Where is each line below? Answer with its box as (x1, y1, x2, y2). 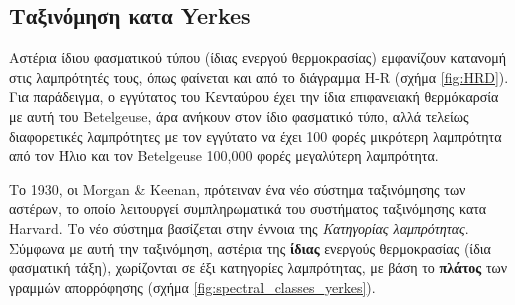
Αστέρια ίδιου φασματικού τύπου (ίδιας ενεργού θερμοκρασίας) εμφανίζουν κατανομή (9, 47, 506, 68)
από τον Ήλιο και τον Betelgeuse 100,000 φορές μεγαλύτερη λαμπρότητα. (9, 145, 439, 166)
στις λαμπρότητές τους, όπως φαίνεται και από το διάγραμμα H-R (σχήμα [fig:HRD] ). (9, 66, 509, 87)
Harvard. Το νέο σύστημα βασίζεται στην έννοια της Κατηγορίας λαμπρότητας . (9, 217, 469, 238)
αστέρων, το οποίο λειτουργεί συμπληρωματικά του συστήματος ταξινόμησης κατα (9, 198, 487, 219)
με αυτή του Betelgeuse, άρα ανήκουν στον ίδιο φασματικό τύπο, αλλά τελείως (9, 105, 469, 126)
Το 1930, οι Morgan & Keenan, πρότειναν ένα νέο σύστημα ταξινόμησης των (9, 178, 466, 199)
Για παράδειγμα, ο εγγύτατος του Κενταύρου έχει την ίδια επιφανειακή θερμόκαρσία (9, 86, 499, 107)
